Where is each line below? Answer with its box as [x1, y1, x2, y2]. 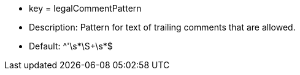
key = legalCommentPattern [29, 3, 142, 13]
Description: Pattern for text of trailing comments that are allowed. [29, 22, 296, 32]
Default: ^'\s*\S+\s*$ [29, 41, 113, 51]
